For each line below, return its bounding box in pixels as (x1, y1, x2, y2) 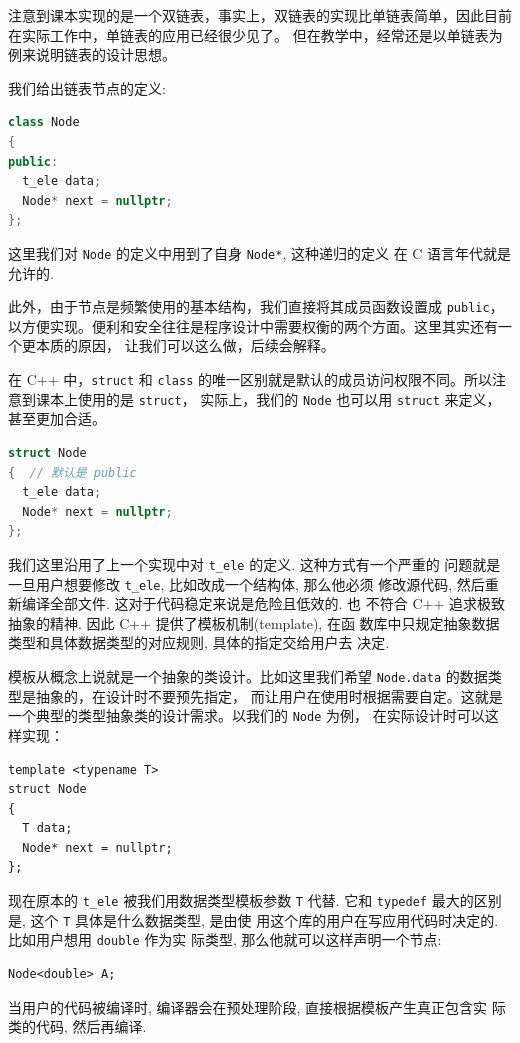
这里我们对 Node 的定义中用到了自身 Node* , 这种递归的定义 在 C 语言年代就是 (8, 242, 512, 263)
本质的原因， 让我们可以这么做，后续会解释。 (35, 335, 335, 356)
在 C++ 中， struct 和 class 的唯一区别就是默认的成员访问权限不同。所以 (8, 369, 492, 390)
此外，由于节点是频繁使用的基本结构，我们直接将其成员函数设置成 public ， (8, 296, 504, 317)
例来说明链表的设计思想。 (8, 44, 176, 65)
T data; (22, 821, 73, 836)
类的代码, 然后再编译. (8, 1016, 147, 1037)
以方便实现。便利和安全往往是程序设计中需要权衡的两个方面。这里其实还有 (8, 315, 498, 336)
